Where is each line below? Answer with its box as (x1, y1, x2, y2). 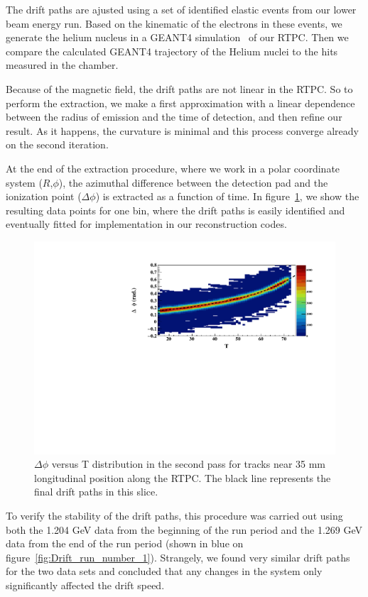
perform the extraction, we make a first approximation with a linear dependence (6, 95, 355, 110)
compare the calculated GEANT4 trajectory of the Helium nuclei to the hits (6, 43, 338, 58)
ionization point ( (6, 189, 82, 204)
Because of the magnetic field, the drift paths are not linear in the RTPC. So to (6, 81, 353, 96)
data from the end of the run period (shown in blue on (6, 536, 244, 551)
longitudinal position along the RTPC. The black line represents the (34, 470, 331, 485)
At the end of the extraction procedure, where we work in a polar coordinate (6, 160, 340, 175)
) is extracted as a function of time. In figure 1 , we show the (95, 189, 359, 204)
